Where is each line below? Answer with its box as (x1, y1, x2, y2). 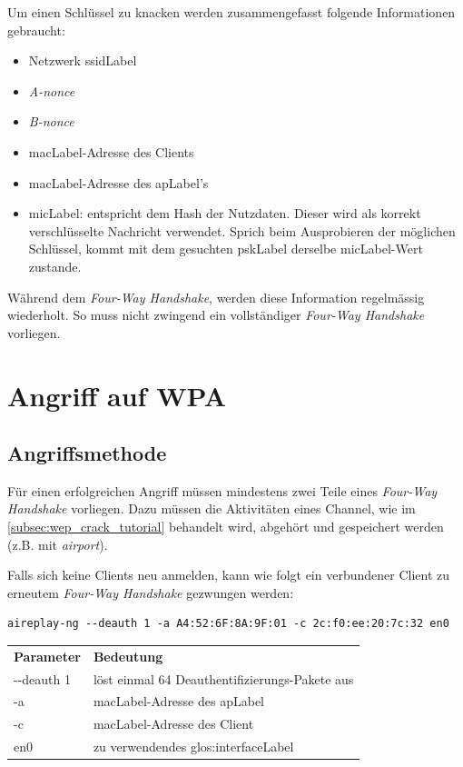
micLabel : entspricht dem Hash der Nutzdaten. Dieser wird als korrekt (28, 204, 421, 223)
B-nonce (28, 112, 74, 131)
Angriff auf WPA (7, 376, 227, 413)
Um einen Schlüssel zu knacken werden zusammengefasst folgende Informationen (7, 3, 456, 21)
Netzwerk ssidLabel (28, 51, 137, 70)
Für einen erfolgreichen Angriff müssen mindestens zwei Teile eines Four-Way (7, 481, 438, 500)
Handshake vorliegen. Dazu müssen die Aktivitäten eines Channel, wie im (7, 499, 416, 518)
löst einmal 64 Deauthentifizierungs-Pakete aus (93, 669, 354, 688)
